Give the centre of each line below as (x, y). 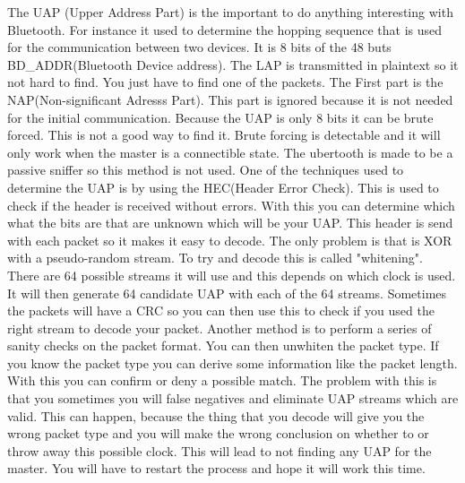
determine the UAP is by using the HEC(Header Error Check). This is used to (223, 187)
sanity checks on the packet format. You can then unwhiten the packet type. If (223, 345)
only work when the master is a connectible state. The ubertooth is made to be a (230, 152)
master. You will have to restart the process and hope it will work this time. (216, 468)
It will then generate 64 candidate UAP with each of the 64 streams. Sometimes (227, 293)
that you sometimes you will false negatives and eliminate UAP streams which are (233, 398)
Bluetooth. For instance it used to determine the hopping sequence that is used (225, 29)
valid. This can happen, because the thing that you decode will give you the (216, 415)
